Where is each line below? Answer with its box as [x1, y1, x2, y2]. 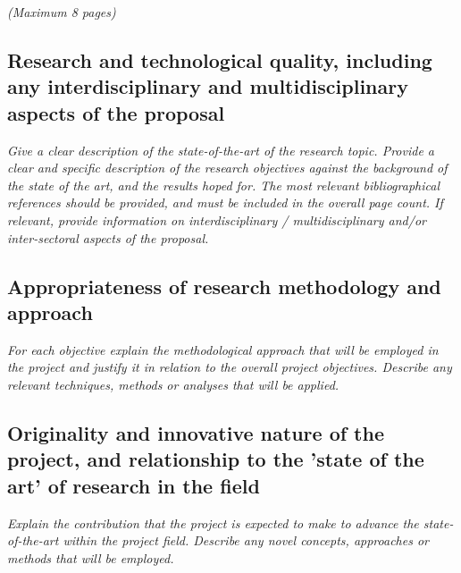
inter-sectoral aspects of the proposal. [7, 228, 209, 247]
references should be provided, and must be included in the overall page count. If [7, 193, 443, 212]
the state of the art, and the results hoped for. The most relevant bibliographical [7, 175, 440, 194]
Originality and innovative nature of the [7, 418, 384, 446]
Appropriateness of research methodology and [7, 272, 441, 299]
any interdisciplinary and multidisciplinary [7, 72, 408, 100]
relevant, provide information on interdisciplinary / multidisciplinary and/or [7, 210, 426, 229]
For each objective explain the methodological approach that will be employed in [7, 340, 439, 358]
